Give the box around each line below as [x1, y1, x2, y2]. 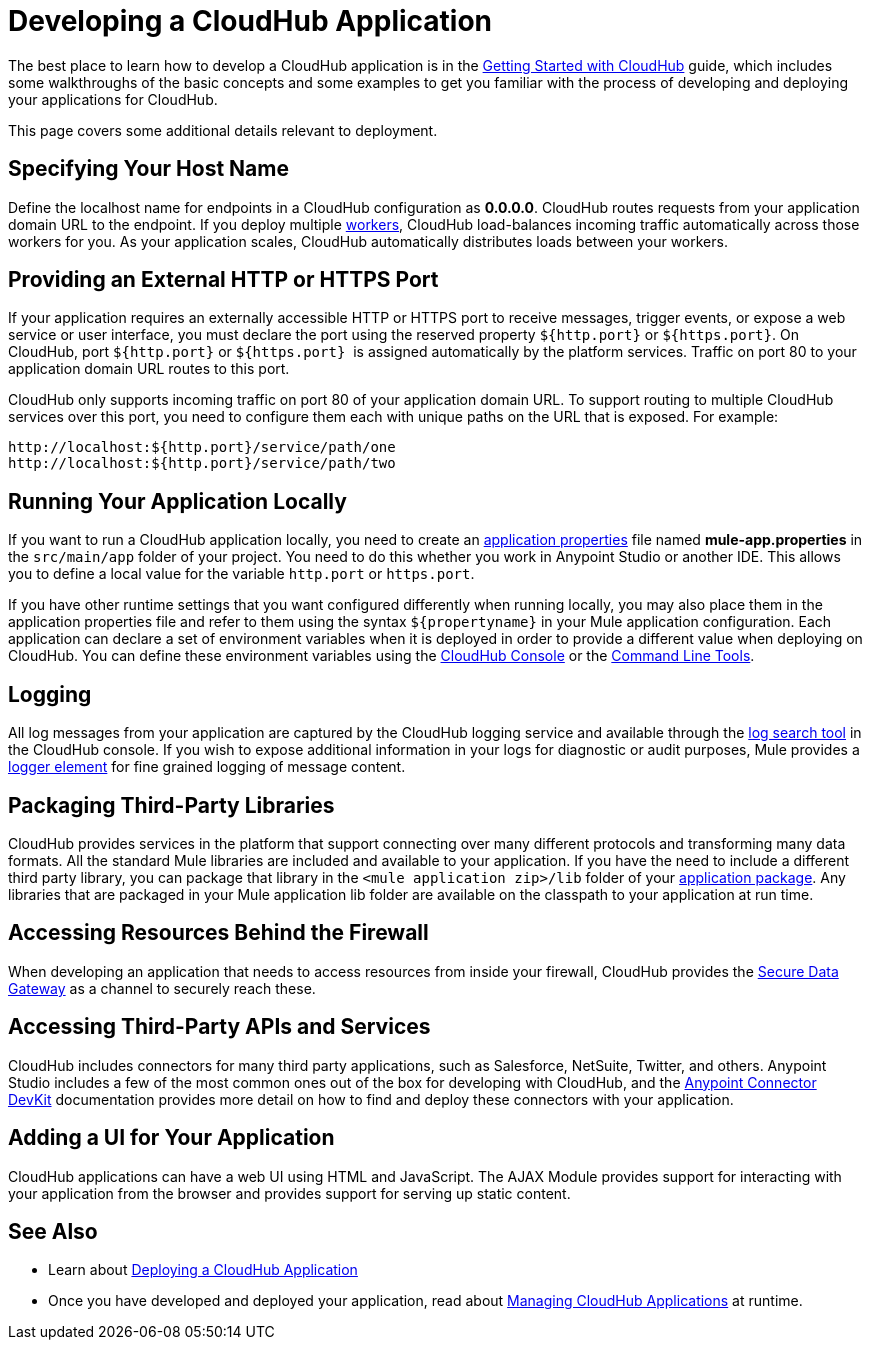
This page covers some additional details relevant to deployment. [8, 121, 438, 139]
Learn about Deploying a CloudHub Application [48, 1261, 358, 1279]
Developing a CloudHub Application [8, 4, 493, 38]
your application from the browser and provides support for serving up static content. [8, 1184, 571, 1202]
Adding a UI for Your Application [8, 1125, 335, 1151]
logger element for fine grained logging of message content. [8, 758, 406, 776]
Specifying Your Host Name [8, 156, 289, 182]
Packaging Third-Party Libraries [8, 792, 335, 818]
